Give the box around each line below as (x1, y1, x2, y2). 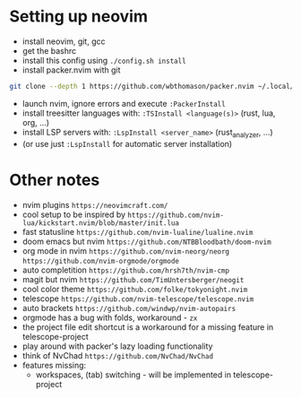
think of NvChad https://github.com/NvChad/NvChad (21, 350, 213, 360)
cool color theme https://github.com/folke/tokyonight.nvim (21, 283, 248, 294)
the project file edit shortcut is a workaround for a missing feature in (21, 321, 274, 333)
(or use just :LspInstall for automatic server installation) (21, 138, 233, 149)
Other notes (9, 169, 100, 190)
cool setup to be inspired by (21, 209, 126, 220)
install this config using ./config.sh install (21, 55, 186, 65)
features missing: (21, 359, 87, 370)
